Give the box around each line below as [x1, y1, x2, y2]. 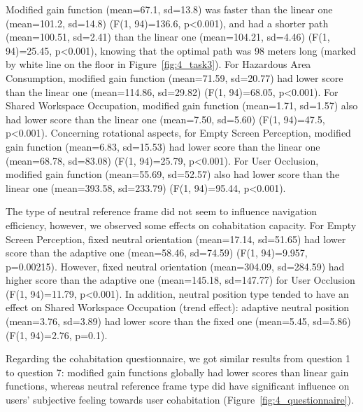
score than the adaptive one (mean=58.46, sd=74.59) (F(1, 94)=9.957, [6, 245, 308, 260]
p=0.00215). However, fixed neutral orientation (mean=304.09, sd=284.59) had [6, 259, 345, 273]
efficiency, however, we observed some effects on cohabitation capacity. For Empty [6, 217, 357, 232]
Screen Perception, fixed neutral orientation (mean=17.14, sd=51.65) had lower [6, 231, 346, 246]
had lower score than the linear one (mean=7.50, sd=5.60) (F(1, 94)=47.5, [6, 111, 325, 126]
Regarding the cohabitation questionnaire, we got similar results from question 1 [6, 351, 351, 366]
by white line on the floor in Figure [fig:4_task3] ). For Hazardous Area [6, 57, 311, 71]
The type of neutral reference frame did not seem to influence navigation [6, 204, 318, 219]
